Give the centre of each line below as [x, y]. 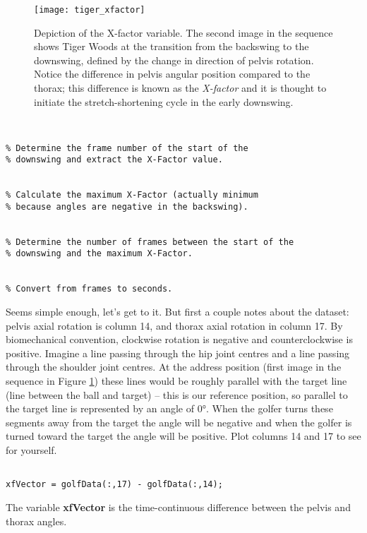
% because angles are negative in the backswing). [127, 206]
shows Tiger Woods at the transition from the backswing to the [172, 46]
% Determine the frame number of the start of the [127, 148]
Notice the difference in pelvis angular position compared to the [172, 74]
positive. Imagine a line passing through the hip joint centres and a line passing [178, 353]
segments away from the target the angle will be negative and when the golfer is [179, 422]
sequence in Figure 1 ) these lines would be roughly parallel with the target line [176, 381]
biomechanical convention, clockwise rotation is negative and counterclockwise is [179, 339]
